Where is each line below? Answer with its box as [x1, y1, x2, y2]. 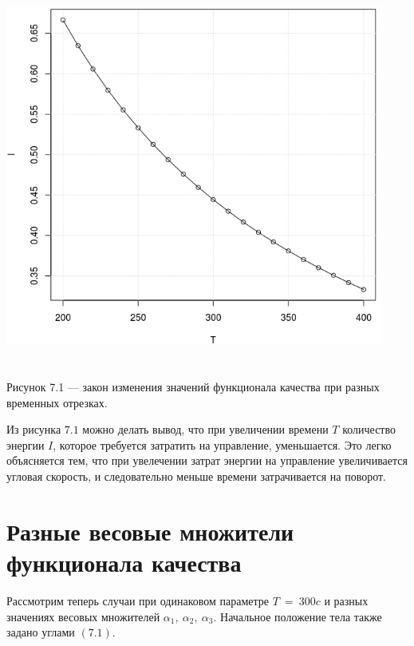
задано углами [6, 624, 75, 640]
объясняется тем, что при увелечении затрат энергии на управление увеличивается [6, 452, 408, 469]
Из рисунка [6, 421, 61, 438]
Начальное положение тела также [220, 608, 382, 624]
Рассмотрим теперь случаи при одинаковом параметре [6, 592, 270, 608]
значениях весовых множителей [6, 608, 160, 624]
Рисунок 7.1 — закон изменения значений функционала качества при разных [6, 378, 380, 395]
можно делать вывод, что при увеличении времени [82, 421, 329, 438]
